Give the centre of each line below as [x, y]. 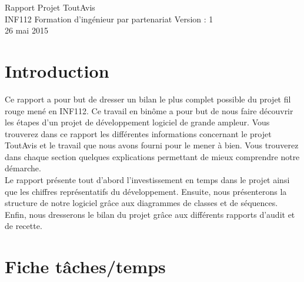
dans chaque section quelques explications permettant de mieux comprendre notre [152, 156]
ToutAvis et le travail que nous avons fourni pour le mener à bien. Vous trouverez [152, 145]
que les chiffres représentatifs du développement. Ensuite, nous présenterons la [146, 191]
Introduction [57, 70]
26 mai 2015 [26, 30]
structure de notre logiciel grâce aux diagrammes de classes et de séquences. [141, 203]
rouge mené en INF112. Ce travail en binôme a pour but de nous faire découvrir [149, 110]
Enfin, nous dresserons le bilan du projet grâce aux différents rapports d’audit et [150, 214]
